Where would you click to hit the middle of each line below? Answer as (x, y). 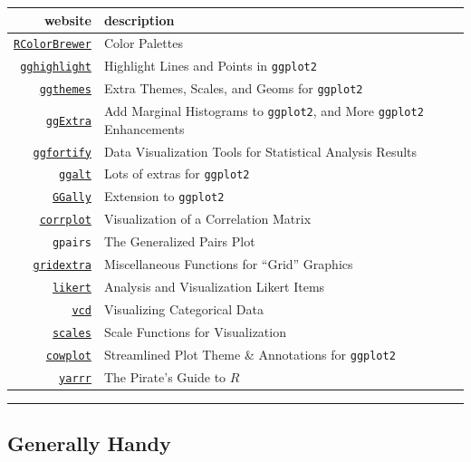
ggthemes (65, 90)
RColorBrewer (53, 45)
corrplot (65, 221)
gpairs (72, 243)
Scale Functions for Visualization (195, 331)
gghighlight (56, 67)
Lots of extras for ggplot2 (177, 173)
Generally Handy (89, 443)
